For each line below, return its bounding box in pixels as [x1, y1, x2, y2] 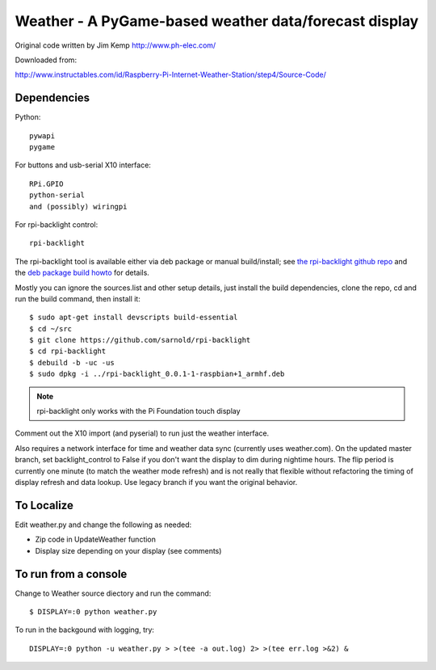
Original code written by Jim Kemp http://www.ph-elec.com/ [15, 40, 216, 50]
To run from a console [15, 567, 128, 581]
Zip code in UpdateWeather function [35, 534, 157, 545]
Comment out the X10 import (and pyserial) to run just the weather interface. [15, 428, 270, 438]
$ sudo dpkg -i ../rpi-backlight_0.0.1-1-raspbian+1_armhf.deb [29, 369, 285, 379]
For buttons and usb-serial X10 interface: [15, 160, 151, 170]
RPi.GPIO [29, 179, 64, 188]
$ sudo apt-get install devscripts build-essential [29, 313, 238, 322]
